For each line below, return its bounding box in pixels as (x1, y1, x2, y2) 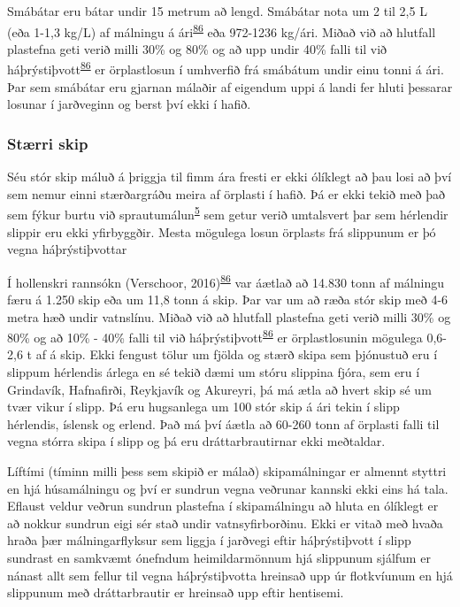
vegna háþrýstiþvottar (7, 240, 127, 258)
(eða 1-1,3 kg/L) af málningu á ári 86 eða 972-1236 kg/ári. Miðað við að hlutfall (7, 19, 436, 41)
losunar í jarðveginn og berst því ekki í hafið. (7, 95, 251, 113)
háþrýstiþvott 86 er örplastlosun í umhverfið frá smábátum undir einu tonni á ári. (7, 58, 444, 79)
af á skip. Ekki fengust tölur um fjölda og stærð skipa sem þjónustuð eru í (35, 345, 438, 364)
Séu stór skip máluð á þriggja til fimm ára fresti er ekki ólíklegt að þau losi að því (7, 167, 452, 186)
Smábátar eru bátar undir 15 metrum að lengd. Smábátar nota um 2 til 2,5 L (7, 2, 427, 19)
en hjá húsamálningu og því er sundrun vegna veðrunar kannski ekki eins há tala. (7, 479, 448, 497)
